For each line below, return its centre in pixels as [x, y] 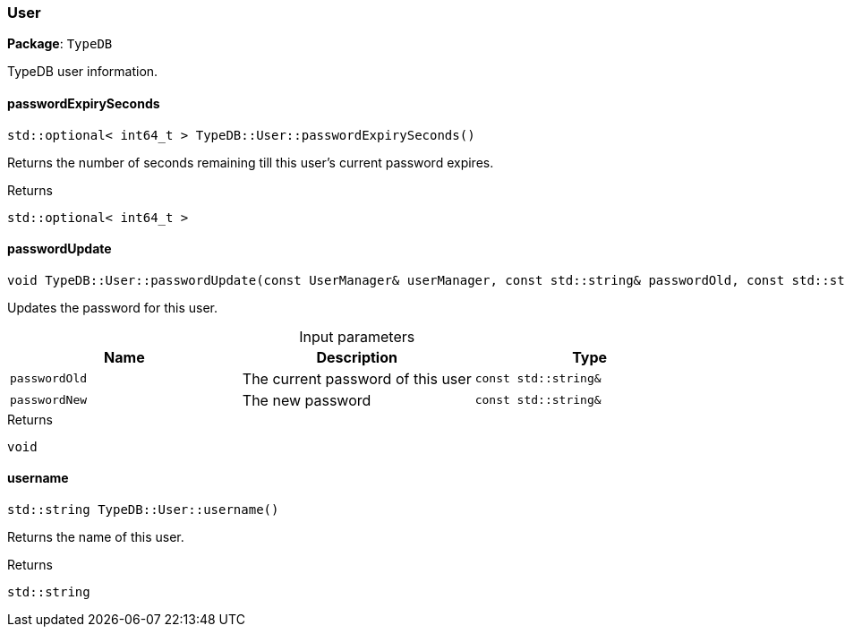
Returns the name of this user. [96, 537]
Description [357, 357]
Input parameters [357, 336]
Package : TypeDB [60, 44]
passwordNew [49, 400]
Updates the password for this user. [113, 307]
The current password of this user [357, 378]
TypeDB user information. [83, 72]
